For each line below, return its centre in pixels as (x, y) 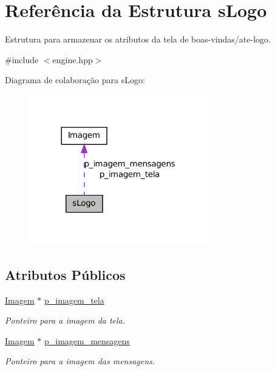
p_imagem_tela (74, 300)
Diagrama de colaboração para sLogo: (75, 80)
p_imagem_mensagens (87, 340)
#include (22, 59)
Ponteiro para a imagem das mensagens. (80, 361)
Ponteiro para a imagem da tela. (65, 320)
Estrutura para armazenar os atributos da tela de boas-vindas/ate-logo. (138, 39)
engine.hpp (73, 59)
